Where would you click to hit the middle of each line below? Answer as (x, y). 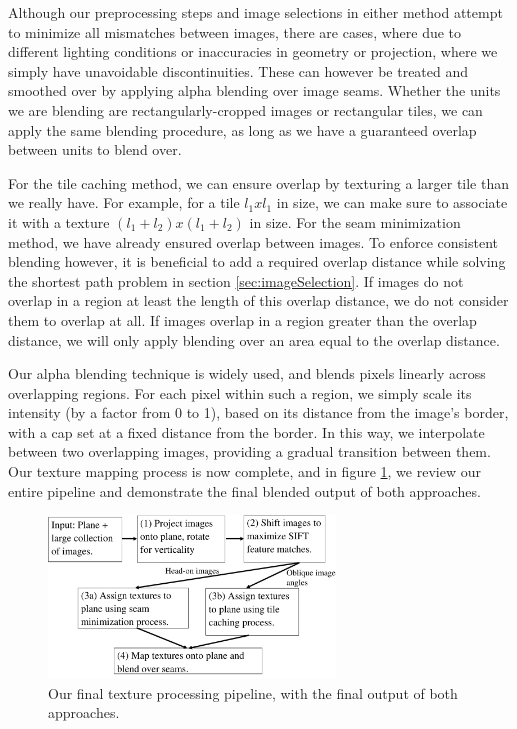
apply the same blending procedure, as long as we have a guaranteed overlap (242, 129)
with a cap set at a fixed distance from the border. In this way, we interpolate (246, 431)
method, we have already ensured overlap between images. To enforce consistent (253, 241)
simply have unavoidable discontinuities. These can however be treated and (238, 70)
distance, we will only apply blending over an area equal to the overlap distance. (254, 339)
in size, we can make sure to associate (392, 202)
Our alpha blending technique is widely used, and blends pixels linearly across (247, 373)
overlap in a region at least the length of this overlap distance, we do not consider (258, 300)
